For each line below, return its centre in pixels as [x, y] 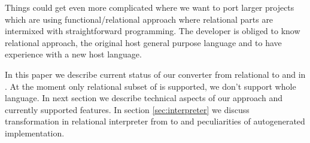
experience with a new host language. [73, 54]
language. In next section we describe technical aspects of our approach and [144, 98]
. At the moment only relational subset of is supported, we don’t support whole [151, 86]
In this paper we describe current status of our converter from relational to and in [155, 74]
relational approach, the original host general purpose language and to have [143, 42]
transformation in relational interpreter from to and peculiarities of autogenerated [155, 121]
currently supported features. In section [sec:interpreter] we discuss [127, 109]
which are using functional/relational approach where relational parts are [139, 19]
